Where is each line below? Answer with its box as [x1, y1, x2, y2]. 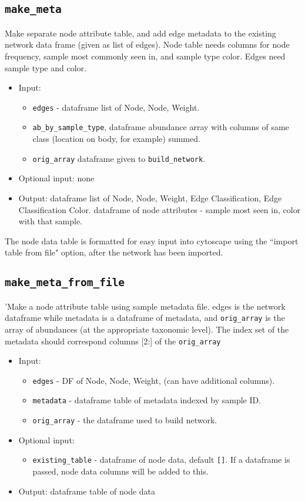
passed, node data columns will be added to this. [32, 464, 209, 477]
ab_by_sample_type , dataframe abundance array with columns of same [32, 121, 289, 133]
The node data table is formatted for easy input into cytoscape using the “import [5, 234, 299, 247]
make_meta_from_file [5, 276, 125, 289]
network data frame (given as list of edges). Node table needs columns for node [5, 38, 290, 51]
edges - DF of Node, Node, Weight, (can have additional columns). [32, 374, 275, 386]
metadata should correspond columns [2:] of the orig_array [5, 334, 221, 347]
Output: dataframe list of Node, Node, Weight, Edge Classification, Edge [18, 191, 282, 204]
